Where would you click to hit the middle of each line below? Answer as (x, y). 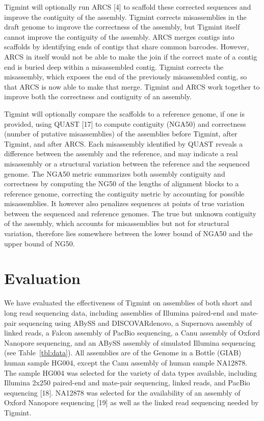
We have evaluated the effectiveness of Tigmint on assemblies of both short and (128, 303)
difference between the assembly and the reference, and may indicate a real (121, 153)
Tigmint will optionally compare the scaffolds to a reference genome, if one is (125, 113)
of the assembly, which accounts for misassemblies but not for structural (117, 223)
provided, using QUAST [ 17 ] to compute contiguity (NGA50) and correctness (125, 123)
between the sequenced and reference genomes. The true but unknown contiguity (130, 213)
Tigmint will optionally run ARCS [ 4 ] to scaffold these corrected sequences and (128, 7)
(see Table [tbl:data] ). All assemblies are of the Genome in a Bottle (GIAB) (123, 353)
